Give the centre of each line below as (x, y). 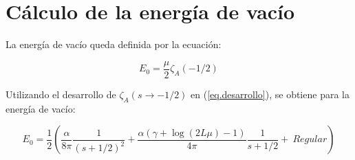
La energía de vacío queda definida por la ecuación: (114, 44)
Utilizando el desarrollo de (61, 94)
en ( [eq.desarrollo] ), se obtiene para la (270, 94)
